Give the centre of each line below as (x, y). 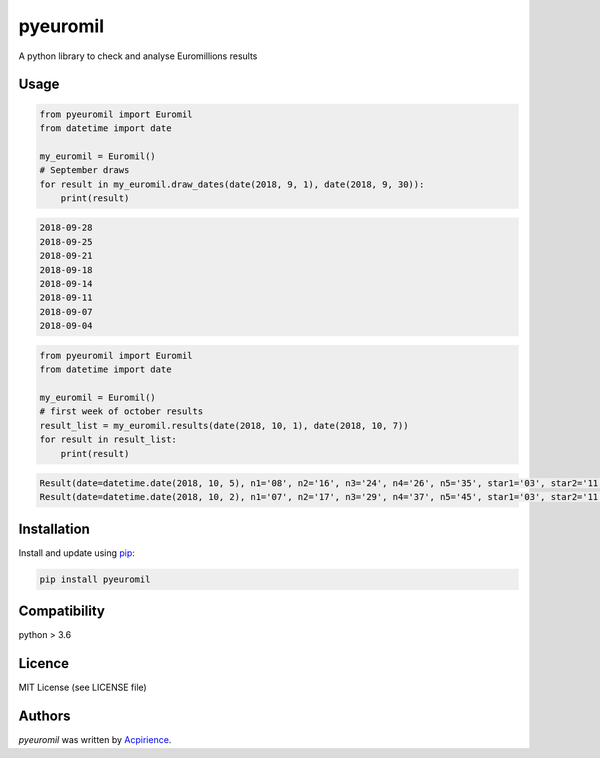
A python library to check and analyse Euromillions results (138, 56)
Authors (44, 716)
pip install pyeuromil (95, 579)
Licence (44, 663)
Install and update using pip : (76, 552)
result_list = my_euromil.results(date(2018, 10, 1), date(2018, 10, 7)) (224, 425)
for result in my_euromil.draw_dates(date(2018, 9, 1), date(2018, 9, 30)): (232, 184)
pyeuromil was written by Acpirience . (95, 740)
